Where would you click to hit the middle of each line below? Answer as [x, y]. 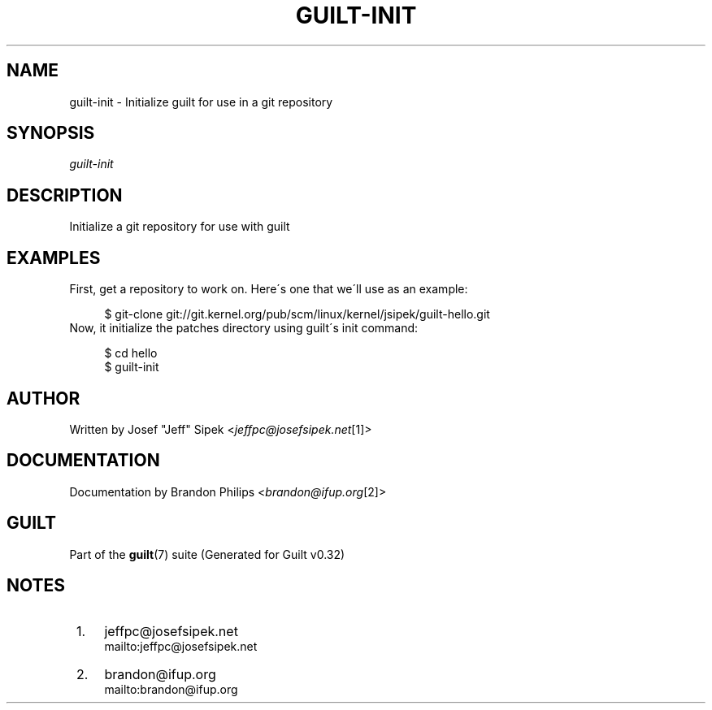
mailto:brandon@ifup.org [171, 689]
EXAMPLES [54, 258]
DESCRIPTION [65, 195]
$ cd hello [131, 353]
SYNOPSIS [51, 133]
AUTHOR [43, 398]
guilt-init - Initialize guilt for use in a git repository [201, 102]
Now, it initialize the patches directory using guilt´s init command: [244, 328]
